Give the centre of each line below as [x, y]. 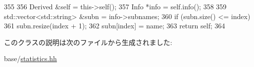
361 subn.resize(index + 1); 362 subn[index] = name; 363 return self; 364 [115, 26]
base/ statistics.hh [30, 58]
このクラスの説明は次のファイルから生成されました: [88, 42]
